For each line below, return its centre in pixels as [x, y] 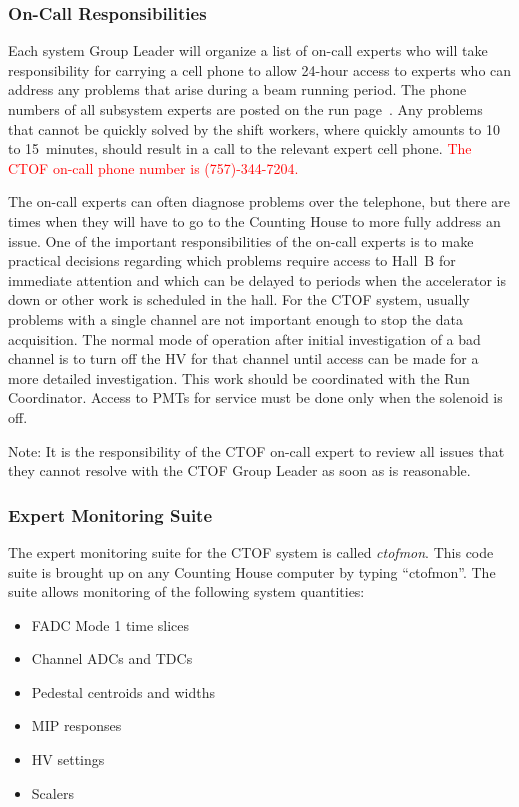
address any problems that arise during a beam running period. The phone [237, 89]
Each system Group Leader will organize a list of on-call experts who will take [248, 50]
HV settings [68, 759]
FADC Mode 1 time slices [110, 624]
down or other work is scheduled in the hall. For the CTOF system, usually [239, 299]
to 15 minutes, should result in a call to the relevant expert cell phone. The [240, 148]
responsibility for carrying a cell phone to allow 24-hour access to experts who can [260, 69]
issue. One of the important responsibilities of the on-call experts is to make [241, 240]
